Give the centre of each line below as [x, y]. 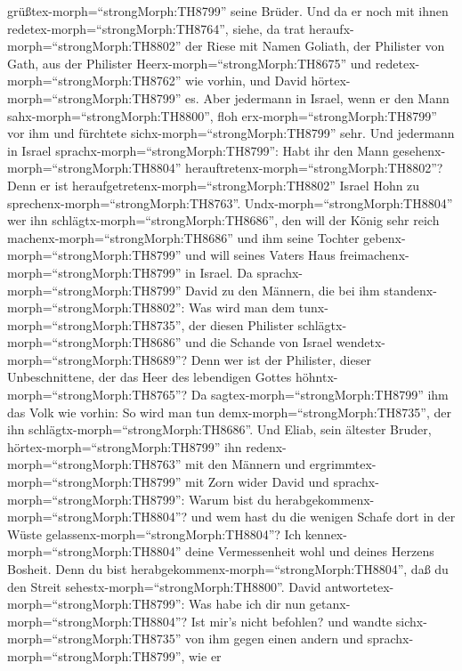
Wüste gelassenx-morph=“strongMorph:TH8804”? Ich [154, 534]
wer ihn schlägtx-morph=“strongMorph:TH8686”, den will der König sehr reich [223, 220]
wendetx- [361, 342]
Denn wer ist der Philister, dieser [281, 359]
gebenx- [385, 237]
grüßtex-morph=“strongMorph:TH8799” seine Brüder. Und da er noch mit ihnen [228, 11]
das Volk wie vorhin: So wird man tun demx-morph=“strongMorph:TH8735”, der [229, 412]
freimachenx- [374, 255]
